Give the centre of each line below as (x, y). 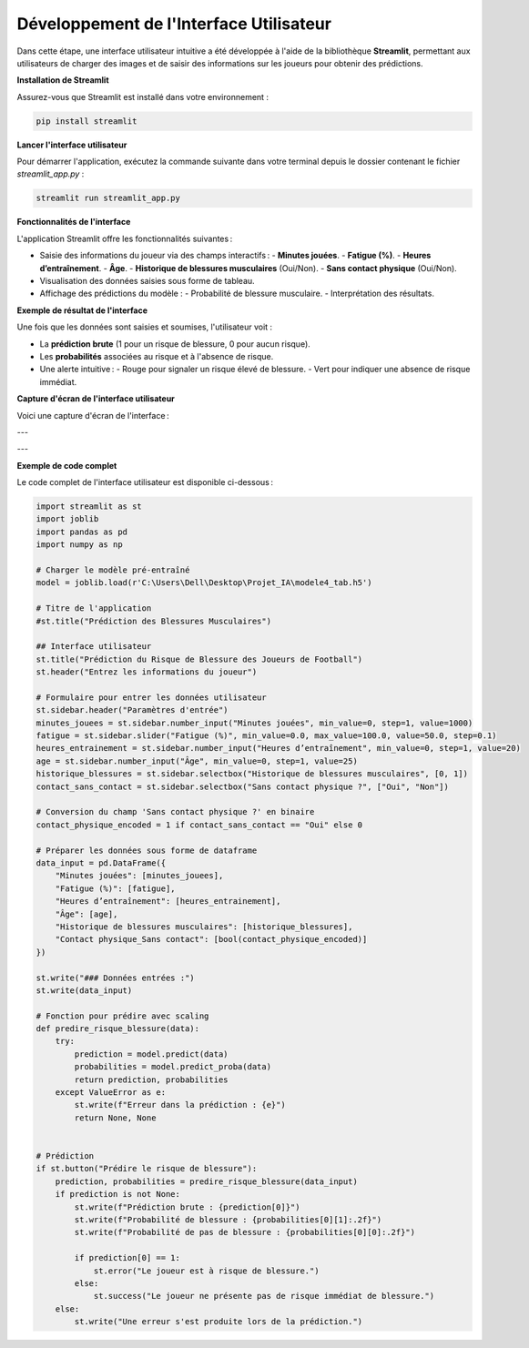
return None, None (115, 1118)
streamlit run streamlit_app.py (108, 198)
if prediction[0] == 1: (127, 1258)
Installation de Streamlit (63, 80)
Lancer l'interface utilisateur (72, 145)
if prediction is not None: (118, 1194)
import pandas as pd (81, 532)
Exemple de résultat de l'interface (82, 310)
